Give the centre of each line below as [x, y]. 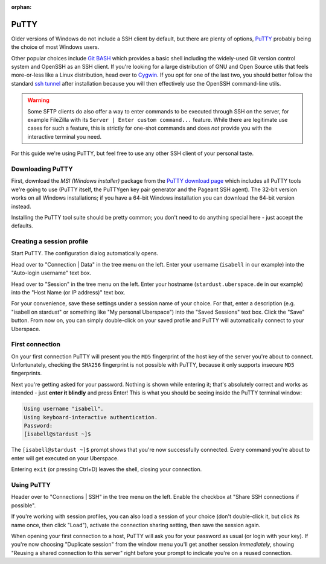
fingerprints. [27, 373]
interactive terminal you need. [65, 136]
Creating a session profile [50, 241]
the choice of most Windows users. [55, 47]
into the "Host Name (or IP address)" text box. [69, 292]
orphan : [21, 7]
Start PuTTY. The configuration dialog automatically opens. [85, 253]
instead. [21, 206]
